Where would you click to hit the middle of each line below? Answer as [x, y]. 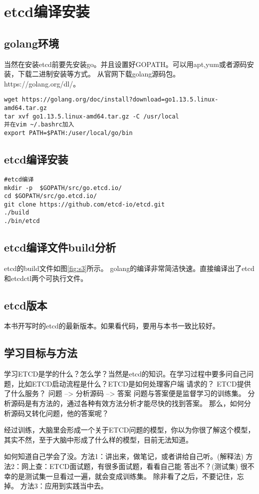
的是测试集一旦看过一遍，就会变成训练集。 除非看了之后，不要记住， [124, 476]
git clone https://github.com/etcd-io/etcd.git [85, 204]
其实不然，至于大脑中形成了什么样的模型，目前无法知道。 [98, 439]
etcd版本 [26, 305]
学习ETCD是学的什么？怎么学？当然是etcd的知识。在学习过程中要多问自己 [126, 374]
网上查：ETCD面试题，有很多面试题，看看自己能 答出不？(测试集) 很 [134, 466]
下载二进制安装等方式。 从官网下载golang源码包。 [99, 74]
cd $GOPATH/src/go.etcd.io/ [51, 196]
